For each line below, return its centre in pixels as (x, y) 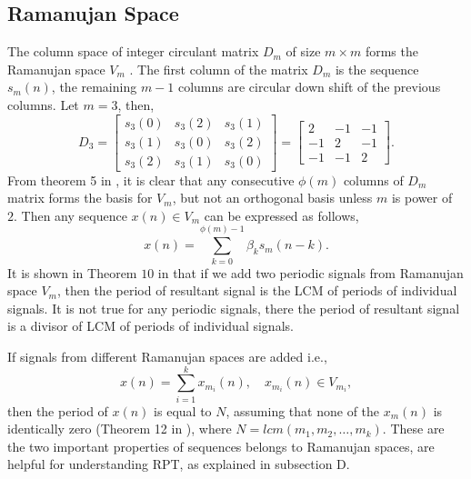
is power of (422, 198)
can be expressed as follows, (281, 215)
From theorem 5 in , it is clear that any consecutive (151, 180)
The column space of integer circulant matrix (133, 51)
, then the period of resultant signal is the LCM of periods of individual (257, 290)
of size (303, 51)
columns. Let (43, 104)
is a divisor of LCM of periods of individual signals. (150, 326)
